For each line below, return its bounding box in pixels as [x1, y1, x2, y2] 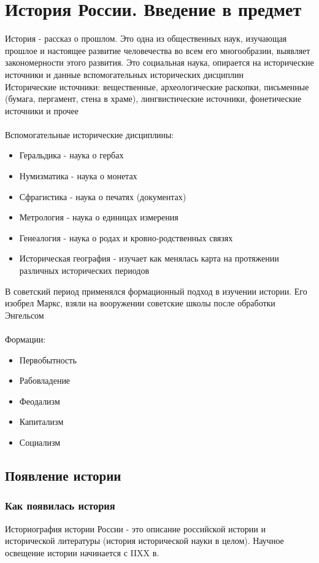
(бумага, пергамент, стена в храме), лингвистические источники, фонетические [5, 92, 302, 105]
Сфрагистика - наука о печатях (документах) [19, 190, 186, 203]
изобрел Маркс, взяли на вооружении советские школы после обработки [5, 297, 275, 309]
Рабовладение [19, 374, 71, 387]
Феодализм [19, 394, 60, 407]
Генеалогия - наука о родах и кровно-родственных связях [19, 231, 233, 244]
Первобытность [19, 353, 77, 366]
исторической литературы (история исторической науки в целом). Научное [5, 534, 284, 547]
